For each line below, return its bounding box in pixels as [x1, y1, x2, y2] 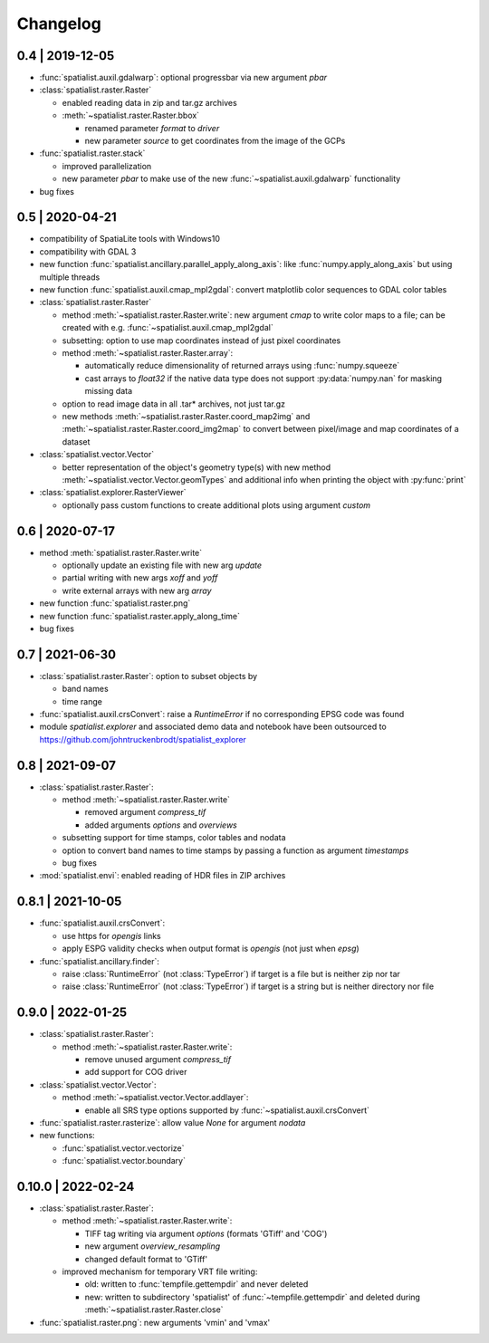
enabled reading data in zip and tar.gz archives [62, 97, 237, 108]
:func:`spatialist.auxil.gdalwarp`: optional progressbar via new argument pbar [39, 72, 328, 83]
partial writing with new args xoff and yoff [62, 572, 218, 583]
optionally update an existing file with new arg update [62, 560, 263, 571]
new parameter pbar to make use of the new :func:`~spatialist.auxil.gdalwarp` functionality [62, 173, 401, 185]
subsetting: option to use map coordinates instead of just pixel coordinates [62, 335, 341, 346]
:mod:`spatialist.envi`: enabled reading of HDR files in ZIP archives [39, 870, 286, 881]
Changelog [16, 14, 101, 34]
